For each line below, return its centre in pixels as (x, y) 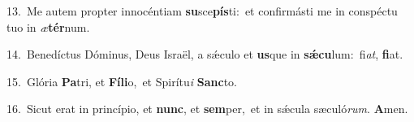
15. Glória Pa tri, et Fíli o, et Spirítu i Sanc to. (122, 81)
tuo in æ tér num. (48, 26)
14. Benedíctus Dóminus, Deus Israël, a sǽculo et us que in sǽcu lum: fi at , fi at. (205, 54)
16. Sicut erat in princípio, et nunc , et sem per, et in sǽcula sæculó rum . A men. (207, 109)
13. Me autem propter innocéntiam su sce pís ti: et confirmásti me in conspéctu (202, 11)
